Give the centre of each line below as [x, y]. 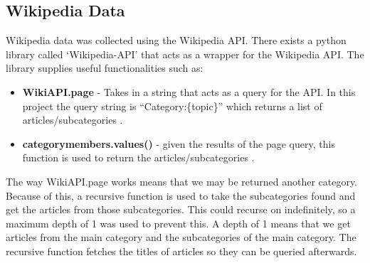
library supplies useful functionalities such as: [105, 68]
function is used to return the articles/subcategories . [138, 157]
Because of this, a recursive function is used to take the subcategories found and [181, 195]
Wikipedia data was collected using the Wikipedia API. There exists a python [176, 40]
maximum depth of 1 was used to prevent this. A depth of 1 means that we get [178, 223]
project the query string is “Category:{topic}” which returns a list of [172, 106]
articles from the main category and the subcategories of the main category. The [181, 237]
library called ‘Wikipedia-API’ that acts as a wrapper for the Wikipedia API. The [185, 54]
